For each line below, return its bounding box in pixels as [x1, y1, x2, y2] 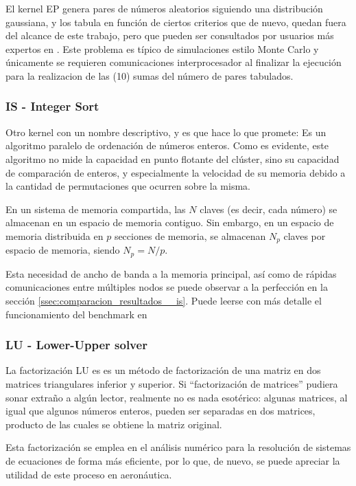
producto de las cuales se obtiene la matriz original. [5, 417, 222, 431]
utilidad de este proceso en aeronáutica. [5, 467, 172, 481]
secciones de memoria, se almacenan [114, 228, 266, 243]
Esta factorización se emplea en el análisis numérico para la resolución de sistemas [5, 440, 351, 454]
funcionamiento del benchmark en [5, 307, 147, 321]
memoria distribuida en [5, 228, 104, 243]
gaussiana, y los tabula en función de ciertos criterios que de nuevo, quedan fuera [5, 14, 346, 29]
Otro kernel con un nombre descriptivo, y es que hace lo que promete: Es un [5, 124, 327, 139]
